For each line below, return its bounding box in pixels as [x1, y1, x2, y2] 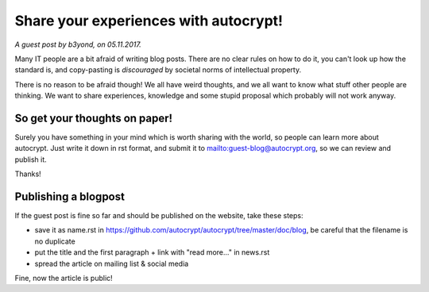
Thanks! [14, 169, 41, 179]
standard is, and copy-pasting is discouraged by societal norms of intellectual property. [14, 65, 302, 75]
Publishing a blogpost [14, 190, 125, 203]
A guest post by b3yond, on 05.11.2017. [14, 40, 142, 49]
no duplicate [34, 236, 75, 246]
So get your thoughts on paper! [14, 111, 173, 125]
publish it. [14, 155, 47, 164]
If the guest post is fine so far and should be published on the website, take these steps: [14, 211, 303, 221]
